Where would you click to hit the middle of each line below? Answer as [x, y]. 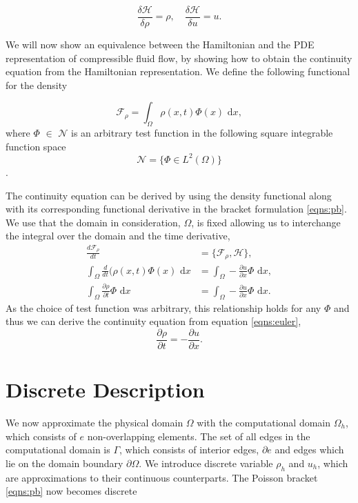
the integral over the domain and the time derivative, [118, 236]
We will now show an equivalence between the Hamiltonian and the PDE [160, 45]
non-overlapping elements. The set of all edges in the [199, 436]
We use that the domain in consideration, [93, 222]
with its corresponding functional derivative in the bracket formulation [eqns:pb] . [176, 209]
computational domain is [58, 450]
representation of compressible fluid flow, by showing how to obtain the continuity [179, 58]
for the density [37, 85]
